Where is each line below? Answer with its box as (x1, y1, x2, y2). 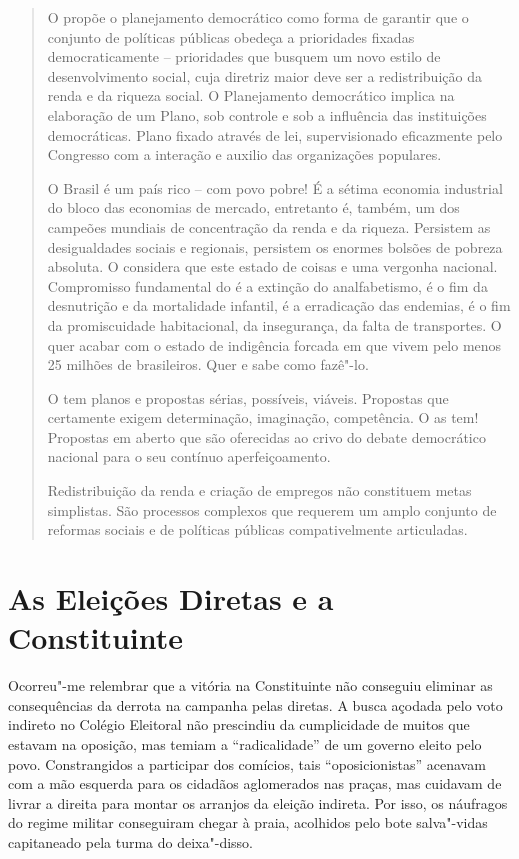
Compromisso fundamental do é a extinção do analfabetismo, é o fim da (47, 275, 488, 296)
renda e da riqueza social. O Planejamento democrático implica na (47, 85, 455, 106)
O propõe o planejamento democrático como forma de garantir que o (47, 7, 469, 27)
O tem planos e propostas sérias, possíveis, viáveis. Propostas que (47, 387, 449, 408)
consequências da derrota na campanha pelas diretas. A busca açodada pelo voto (8, 694, 503, 715)
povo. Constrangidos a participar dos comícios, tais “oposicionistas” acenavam (8, 753, 486, 774)
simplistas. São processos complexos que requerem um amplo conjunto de (47, 499, 497, 520)
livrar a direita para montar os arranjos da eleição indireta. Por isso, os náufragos (8, 792, 508, 813)
